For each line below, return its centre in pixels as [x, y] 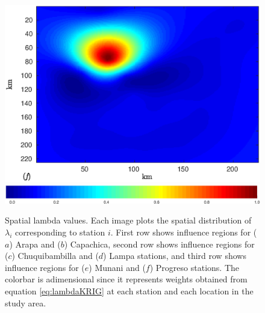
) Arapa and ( [35, 244]
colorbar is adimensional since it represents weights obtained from [126, 279]
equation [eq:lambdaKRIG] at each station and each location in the [129, 291]
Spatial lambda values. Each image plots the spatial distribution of [128, 220]
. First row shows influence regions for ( [184, 232]
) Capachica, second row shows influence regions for [159, 244]
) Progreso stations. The [194, 267]
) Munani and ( [117, 267]
